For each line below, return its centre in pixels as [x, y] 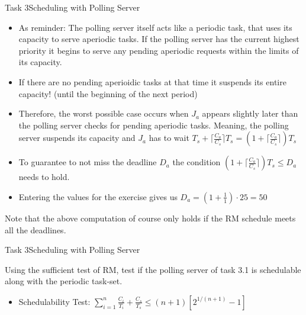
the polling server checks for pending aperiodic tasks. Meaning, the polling [154, 125]
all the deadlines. [36, 229]
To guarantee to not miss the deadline [88, 162]
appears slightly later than [250, 113]
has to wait [169, 138]
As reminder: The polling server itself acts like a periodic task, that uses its [155, 27]
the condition [197, 162]
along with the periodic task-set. [64, 281]
